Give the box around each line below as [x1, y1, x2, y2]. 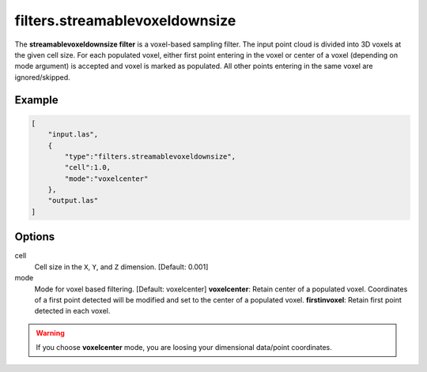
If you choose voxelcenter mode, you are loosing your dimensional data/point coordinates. [36, 343, 332, 352]
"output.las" [47, 196, 99, 205]
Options [14, 230, 55, 244]
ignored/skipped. [14, 72, 70, 82]
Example [14, 93, 59, 107]
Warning [36, 328, 65, 337]
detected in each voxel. [34, 306, 111, 316]
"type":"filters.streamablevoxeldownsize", [64, 152, 236, 161]
